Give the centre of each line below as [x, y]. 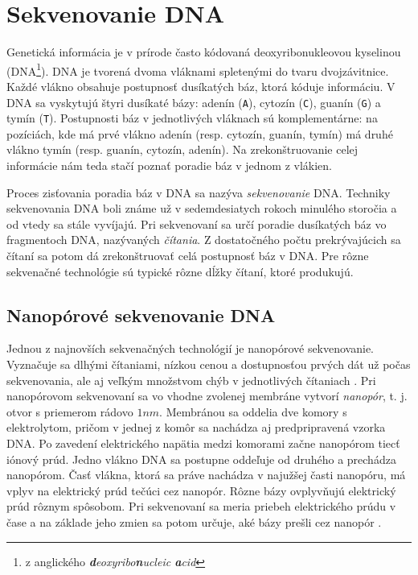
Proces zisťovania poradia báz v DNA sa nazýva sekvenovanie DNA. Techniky [199, 192]
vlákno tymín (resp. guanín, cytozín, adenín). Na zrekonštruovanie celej [182, 149]
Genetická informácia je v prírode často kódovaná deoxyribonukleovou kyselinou [204, 52]
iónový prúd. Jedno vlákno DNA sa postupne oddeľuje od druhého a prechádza [201, 459]
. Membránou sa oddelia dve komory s [253, 411]
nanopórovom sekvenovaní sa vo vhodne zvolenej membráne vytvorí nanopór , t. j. [207, 396]
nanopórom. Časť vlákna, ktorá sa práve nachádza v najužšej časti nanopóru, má [206, 475]
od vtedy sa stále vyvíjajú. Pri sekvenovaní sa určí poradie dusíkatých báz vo [197, 223]
